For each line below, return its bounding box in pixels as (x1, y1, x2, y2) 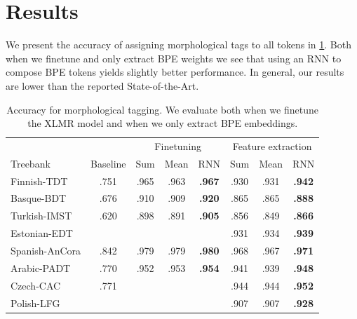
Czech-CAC (11, 278, 61, 292)
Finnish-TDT (11, 173, 68, 188)
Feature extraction (232, 138, 312, 153)
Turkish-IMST (11, 208, 72, 223)
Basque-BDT (11, 191, 67, 205)
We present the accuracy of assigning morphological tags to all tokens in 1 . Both (6, 37, 352, 52)
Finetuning (154, 138, 202, 153)
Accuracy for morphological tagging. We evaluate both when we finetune (6, 102, 318, 116)
